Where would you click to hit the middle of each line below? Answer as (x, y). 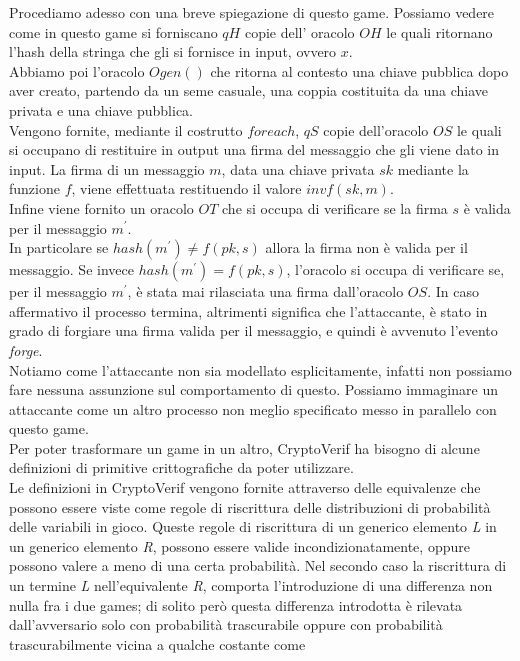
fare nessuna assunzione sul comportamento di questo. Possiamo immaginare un (253, 389)
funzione (34, 188)
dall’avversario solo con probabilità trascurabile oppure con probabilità (226, 624)
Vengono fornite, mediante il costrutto (126, 129)
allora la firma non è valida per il (366, 247)
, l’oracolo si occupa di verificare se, (395, 269)
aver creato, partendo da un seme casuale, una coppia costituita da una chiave (249, 90)
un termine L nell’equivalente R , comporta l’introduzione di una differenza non (251, 585)
